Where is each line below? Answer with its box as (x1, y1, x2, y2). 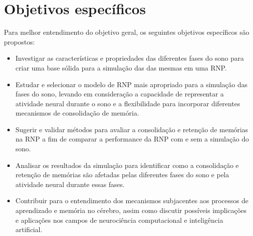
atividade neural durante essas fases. (15, 179, 125, 189)
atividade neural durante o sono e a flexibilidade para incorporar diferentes (15, 98, 240, 108)
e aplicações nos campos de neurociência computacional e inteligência (15, 214, 223, 225)
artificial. (15, 224, 43, 235)
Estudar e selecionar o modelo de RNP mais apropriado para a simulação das (15, 79, 248, 89)
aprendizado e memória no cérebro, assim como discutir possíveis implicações (15, 205, 247, 215)
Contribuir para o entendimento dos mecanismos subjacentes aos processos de (15, 195, 249, 206)
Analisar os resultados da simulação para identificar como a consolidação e (15, 160, 239, 170)
